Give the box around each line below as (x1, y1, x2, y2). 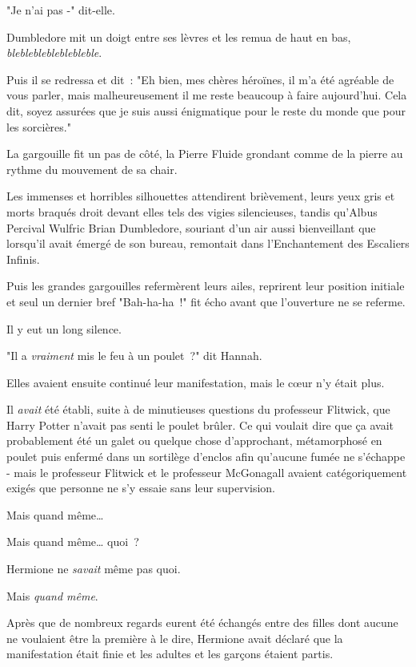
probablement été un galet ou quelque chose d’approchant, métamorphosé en (6, 432, 382, 449)
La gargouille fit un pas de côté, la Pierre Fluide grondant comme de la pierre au (6, 145, 403, 162)
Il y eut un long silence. (6, 320, 122, 337)
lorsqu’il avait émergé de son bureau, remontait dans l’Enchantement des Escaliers (6, 235, 410, 252)
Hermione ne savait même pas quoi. (6, 560, 181, 577)
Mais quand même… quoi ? (6, 533, 139, 550)
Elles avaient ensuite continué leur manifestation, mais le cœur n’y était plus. (6, 374, 385, 390)
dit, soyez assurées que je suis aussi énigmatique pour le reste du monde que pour (6, 102, 406, 119)
